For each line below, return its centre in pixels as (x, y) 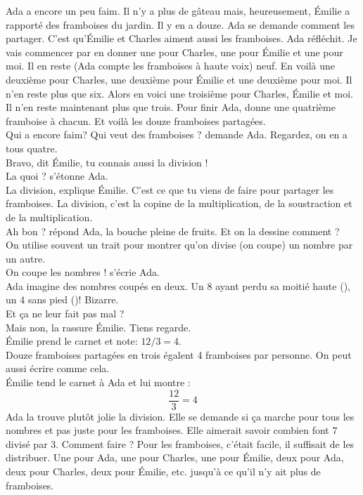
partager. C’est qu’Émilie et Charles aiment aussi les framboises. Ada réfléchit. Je (181, 38)
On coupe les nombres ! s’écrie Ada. (83, 272)
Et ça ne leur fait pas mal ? (65, 313)
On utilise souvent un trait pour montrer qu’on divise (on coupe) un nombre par (179, 245)
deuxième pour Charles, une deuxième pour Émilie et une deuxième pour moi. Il (179, 79)
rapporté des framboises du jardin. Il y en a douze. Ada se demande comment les (180, 24)
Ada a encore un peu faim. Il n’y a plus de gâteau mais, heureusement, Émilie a (178, 11)
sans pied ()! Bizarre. (73, 299)
